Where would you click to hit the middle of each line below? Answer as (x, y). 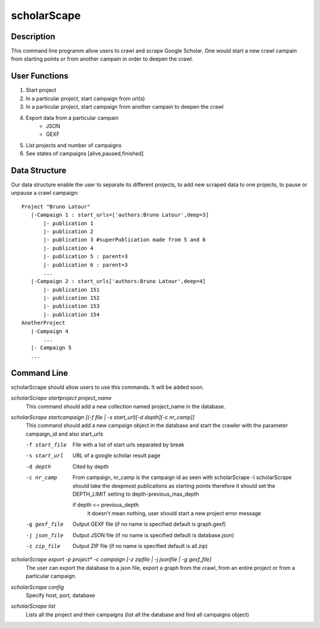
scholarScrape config (38, 587)
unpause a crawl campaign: (45, 193)
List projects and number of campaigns (73, 145)
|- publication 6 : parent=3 (86, 265)
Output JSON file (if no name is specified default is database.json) (153, 535)
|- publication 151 (72, 290)
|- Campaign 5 (51, 348)
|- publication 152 (72, 298)
